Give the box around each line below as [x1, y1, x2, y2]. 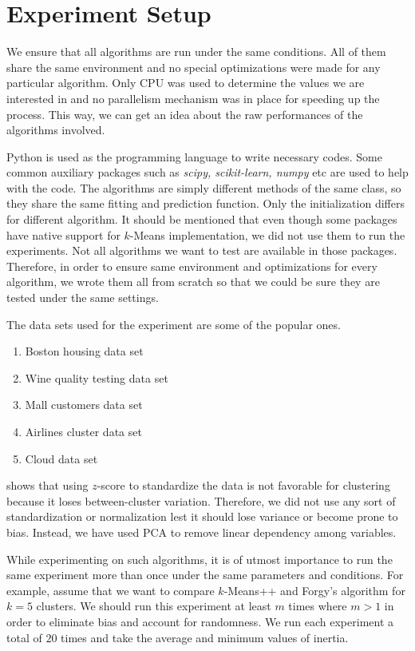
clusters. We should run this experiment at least [36, 597, 271, 614]
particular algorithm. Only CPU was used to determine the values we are [6, 74, 365, 91]
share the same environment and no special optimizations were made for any [6, 58, 381, 75]
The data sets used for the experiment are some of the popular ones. [6, 316, 341, 332]
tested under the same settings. [6, 289, 159, 306]
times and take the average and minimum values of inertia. [61, 629, 349, 645]
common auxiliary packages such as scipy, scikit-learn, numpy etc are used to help [6, 164, 409, 181]
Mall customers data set [25, 396, 143, 413]
